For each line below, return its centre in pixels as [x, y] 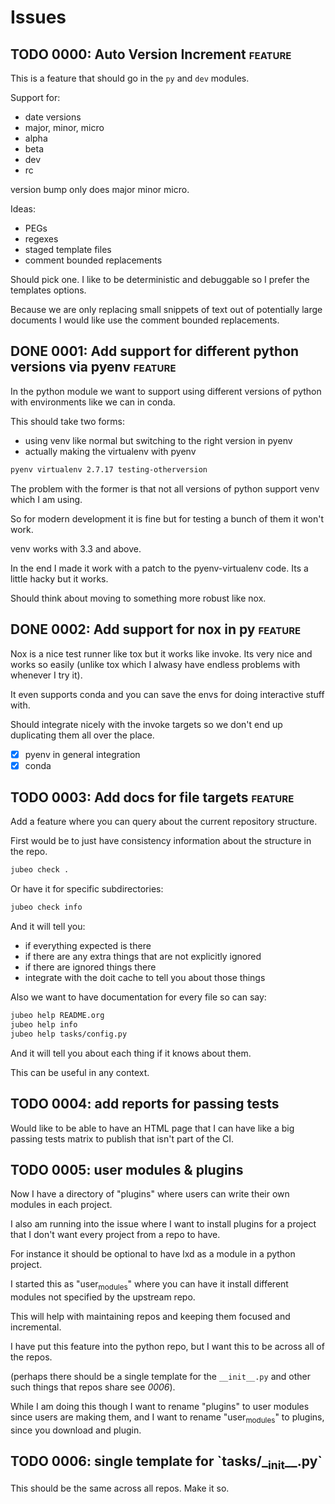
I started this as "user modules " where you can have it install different [149, 1285]
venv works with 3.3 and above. [76, 548]
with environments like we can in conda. [93, 402]
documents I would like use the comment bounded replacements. [145, 320]
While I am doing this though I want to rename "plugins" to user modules [160, 1407]
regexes [41, 239]
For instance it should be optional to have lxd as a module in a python [153, 1254]
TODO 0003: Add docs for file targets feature [152, 797]
